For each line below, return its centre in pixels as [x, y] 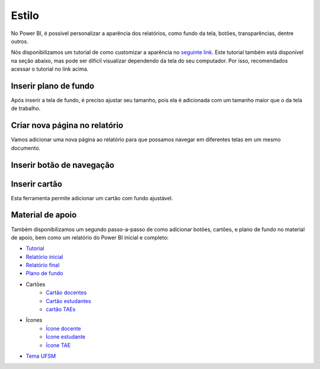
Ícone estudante [66, 337]
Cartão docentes [66, 293]
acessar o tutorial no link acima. [50, 69]
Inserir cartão [36, 184]
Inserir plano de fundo [53, 86]
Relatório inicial [44, 257]
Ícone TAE [58, 345]
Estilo [25, 15]
